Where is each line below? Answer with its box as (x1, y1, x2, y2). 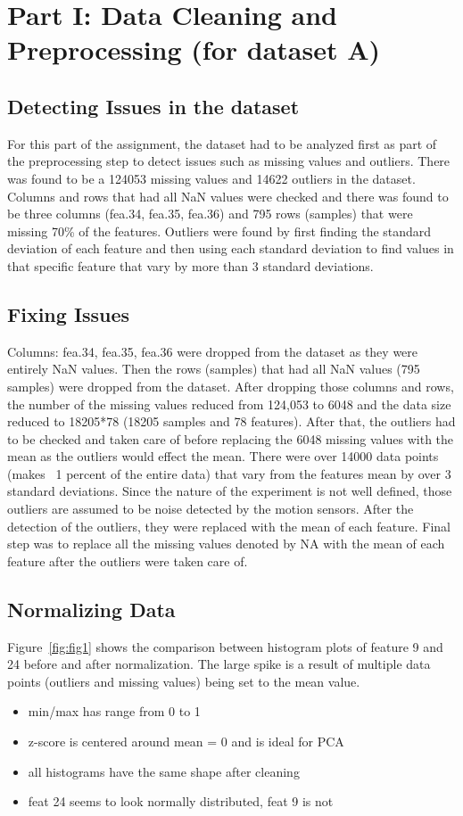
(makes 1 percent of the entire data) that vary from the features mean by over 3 (7, 464, 451, 482)
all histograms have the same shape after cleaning (28, 762, 300, 780)
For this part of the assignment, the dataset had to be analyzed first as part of (7, 134, 437, 152)
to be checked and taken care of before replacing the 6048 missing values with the (7, 429, 454, 448)
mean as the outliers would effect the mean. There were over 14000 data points (7, 447, 439, 466)
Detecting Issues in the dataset (7, 92, 300, 120)
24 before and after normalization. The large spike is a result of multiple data (7, 655, 431, 673)
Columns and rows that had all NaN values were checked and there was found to (7, 186, 449, 205)
